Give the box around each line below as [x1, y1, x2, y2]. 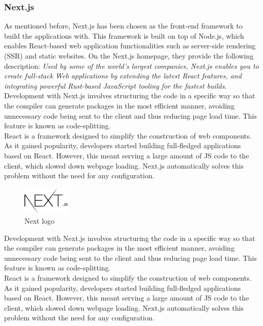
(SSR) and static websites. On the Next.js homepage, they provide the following [4, 50, 254, 61]
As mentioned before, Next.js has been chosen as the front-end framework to [4, 20, 243, 31]
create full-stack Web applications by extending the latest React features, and [4, 70, 242, 81]
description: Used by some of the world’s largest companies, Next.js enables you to [4, 60, 259, 71]
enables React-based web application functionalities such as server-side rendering [4, 40, 256, 51]
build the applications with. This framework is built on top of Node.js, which [4, 30, 244, 41]
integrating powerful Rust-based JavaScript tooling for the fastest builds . [4, 80, 227, 91]
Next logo [24, 215, 55, 226]
